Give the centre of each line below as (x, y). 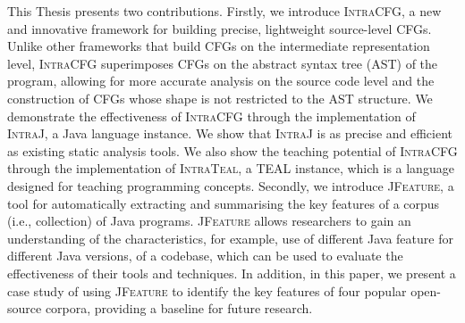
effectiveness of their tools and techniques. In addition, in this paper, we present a (232, 273)
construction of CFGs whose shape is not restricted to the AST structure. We (220, 98)
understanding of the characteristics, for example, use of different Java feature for (230, 238)
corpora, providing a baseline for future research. (179, 308)
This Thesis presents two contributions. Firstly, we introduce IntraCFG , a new (224, 11)
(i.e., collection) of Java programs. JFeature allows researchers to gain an (209, 221)
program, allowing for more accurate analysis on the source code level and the (221, 81)
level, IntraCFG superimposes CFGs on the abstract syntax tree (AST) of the (223, 63)
